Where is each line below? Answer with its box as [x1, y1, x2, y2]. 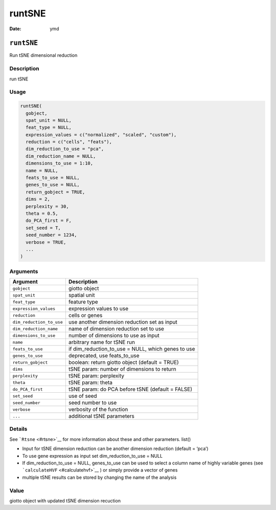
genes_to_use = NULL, [26, 182, 80, 188]
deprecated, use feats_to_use [68, 352, 140, 359]
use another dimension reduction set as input [68, 318, 177, 326]
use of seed [68, 392, 97, 399]
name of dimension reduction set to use [68, 325, 165, 332]
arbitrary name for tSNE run [68, 338, 135, 346]
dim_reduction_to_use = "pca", [26, 146, 104, 152]
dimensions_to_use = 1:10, [26, 160, 94, 166]
